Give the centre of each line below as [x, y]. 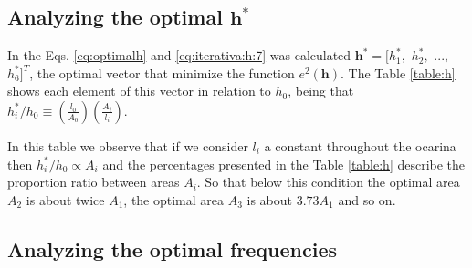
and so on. [367, 199]
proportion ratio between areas [94, 182]
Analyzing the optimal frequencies [172, 248]
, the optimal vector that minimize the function [162, 72]
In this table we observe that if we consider [128, 145]
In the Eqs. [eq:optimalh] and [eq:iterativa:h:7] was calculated [179, 55]
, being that [321, 91]
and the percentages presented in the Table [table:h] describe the [284, 164]
